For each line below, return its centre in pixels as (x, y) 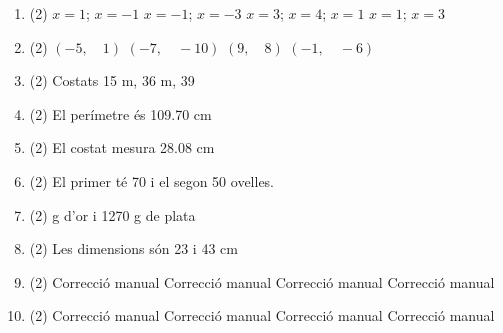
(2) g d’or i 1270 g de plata (112, 214)
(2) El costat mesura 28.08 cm (122, 147)
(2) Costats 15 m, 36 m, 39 (112, 80)
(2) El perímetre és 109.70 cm (120, 113)
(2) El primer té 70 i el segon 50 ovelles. (152, 180)
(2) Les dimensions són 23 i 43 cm (133, 248)
